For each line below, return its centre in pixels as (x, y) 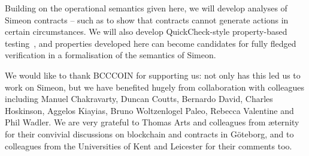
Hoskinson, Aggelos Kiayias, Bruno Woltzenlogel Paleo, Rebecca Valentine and (149, 110)
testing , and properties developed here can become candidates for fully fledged (151, 43)
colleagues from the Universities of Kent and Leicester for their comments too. (149, 145)
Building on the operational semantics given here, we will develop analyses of (146, 8)
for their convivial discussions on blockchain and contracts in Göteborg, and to (149, 133)
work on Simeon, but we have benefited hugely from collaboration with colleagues (154, 87)
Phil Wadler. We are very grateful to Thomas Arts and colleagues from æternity (152, 122)
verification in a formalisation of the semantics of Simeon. (110, 55)
